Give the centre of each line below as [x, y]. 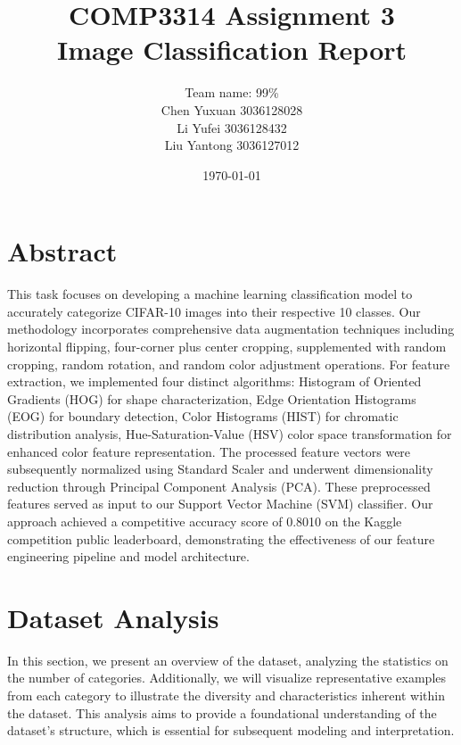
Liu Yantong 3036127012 [232, 145]
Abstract [62, 251]
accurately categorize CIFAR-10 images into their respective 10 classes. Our [214, 311]
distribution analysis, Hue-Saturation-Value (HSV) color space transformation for [230, 433]
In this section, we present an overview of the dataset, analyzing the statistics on [228, 660]
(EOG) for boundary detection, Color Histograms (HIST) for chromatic [203, 416]
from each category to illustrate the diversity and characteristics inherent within [226, 695]
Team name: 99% [232, 92]
